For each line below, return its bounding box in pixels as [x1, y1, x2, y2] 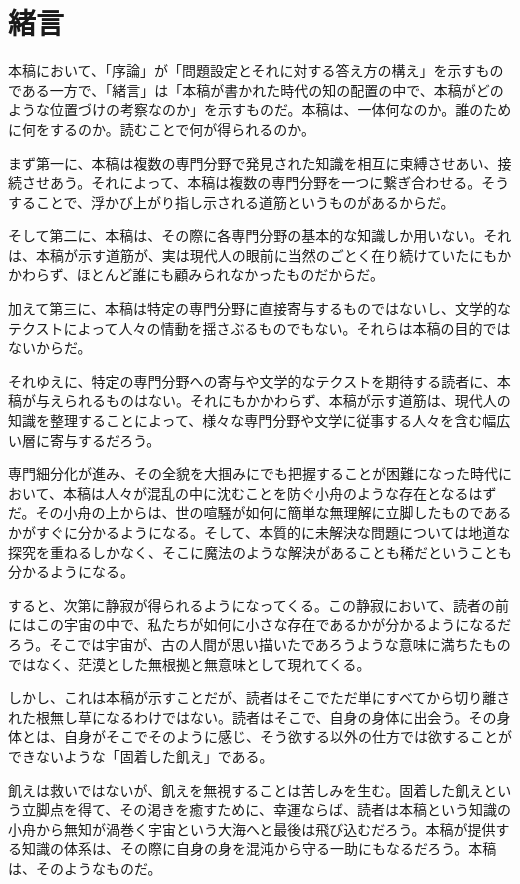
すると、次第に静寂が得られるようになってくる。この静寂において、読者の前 [8, 594, 509, 615]
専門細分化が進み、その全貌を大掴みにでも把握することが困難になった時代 [8, 463, 498, 484]
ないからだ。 [8, 337, 92, 358]
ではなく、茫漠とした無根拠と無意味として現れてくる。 [8, 653, 371, 674]
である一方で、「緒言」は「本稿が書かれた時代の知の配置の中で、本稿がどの [8, 79, 504, 100]
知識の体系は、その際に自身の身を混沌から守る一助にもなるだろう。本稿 [21, 838, 497, 859]
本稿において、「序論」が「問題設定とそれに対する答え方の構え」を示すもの [8, 60, 504, 81]
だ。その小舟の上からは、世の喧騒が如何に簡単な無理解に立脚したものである [8, 502, 512, 523]
